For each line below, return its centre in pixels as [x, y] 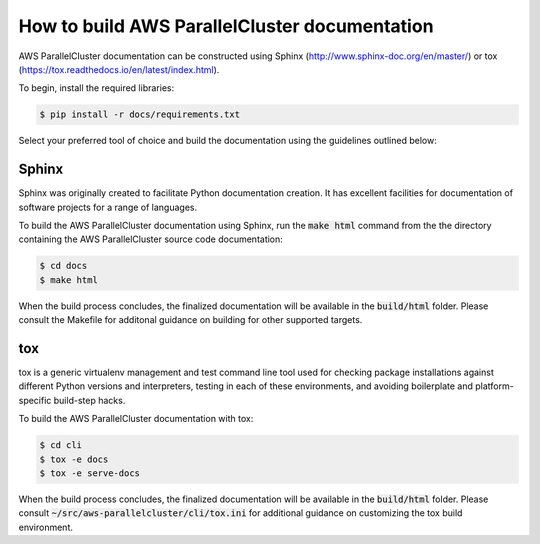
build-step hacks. [89, 400]
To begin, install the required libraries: [96, 88]
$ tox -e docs [74, 459]
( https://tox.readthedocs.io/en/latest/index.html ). [119, 69]
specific [35, 400]
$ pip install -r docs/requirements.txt [139, 114]
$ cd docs [63, 266]
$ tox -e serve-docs [89, 473]
